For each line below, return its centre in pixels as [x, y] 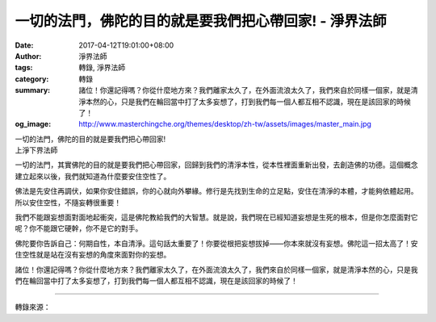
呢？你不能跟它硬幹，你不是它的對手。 [79, 228]
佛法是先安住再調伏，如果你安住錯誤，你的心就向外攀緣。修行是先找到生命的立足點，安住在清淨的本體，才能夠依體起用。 [216, 191]
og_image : [33, 124]
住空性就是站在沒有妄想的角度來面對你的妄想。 [93, 255]
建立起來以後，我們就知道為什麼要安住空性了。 [93, 176]
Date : [24, 45]
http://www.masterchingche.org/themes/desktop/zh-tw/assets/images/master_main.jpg [225, 124]
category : [32, 79]
